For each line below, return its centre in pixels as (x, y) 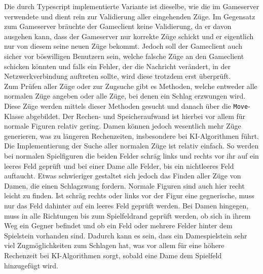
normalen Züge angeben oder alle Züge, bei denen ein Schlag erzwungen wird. (125, 96)
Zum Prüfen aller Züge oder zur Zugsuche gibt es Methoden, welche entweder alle (131, 86)
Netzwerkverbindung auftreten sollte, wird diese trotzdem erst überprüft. (118, 76)
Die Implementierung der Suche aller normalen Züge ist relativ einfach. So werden (131, 146)
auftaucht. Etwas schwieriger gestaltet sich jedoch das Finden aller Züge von (123, 176)
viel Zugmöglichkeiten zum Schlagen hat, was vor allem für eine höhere (114, 245)
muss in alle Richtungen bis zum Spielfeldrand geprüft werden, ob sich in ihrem (127, 215)
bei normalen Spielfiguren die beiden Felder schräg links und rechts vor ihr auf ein (131, 155)
